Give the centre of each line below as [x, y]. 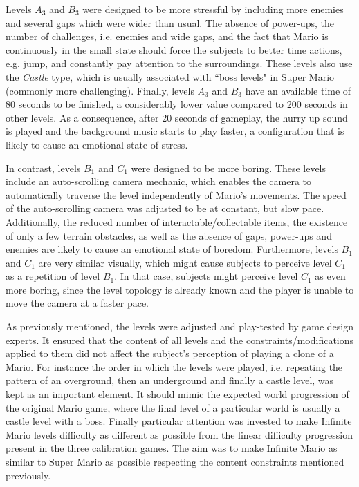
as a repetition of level [53, 276]
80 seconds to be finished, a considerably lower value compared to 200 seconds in [177, 104]
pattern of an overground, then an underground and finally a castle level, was [170, 380]
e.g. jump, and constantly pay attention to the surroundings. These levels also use [179, 63]
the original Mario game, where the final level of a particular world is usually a [173, 407]
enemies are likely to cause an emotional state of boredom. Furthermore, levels [172, 249]
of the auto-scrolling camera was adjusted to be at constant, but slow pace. [165, 208]
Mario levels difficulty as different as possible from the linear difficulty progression [179, 434]
